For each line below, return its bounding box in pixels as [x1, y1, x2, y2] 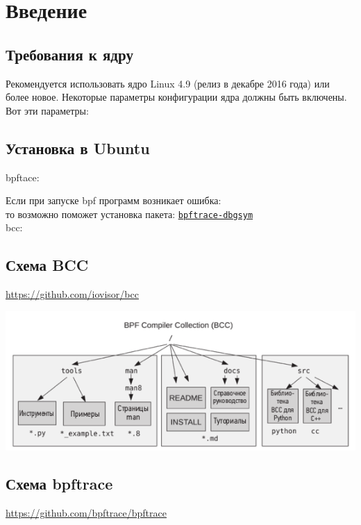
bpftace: [6, 169, 40, 184]
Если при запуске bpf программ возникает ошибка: [6, 193, 221, 208]
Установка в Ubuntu [6, 137, 150, 158]
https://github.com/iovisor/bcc [6, 287, 139, 301]
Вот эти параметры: [6, 103, 89, 117]
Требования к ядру [6, 43, 133, 65]
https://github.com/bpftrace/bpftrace [6, 506, 167, 520]
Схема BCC [6, 254, 89, 276]
